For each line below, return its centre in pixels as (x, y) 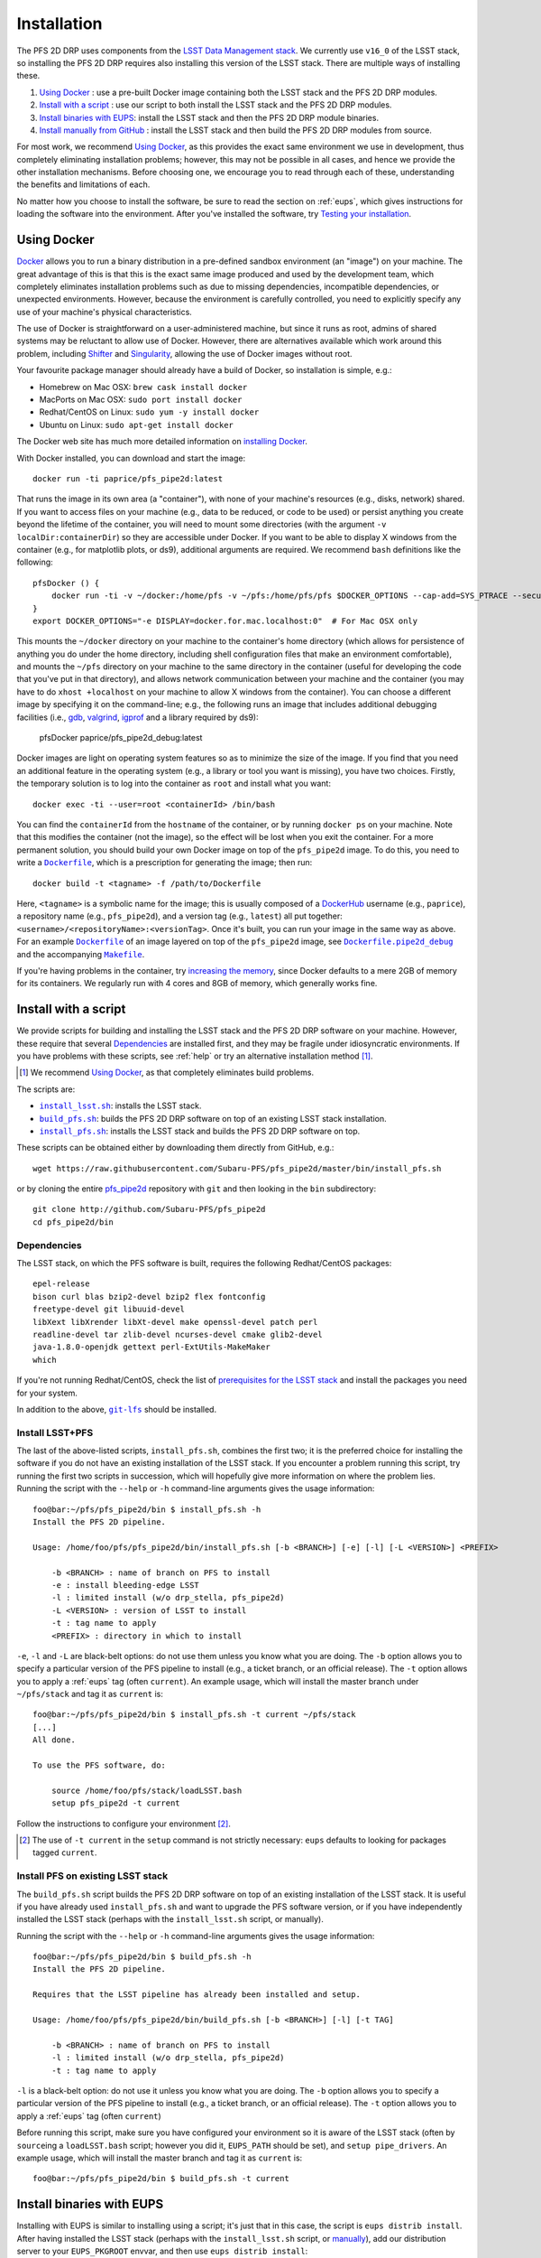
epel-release (61, 1284)
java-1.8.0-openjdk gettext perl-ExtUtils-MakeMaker (151, 1347)
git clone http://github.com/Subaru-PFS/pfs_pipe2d (149, 1209)
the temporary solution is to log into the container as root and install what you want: (174, 784)
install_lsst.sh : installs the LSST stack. (120, 1106)
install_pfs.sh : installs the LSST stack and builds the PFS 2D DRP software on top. (200, 1131)
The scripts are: (46, 1089)
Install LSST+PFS (55, 1432)
